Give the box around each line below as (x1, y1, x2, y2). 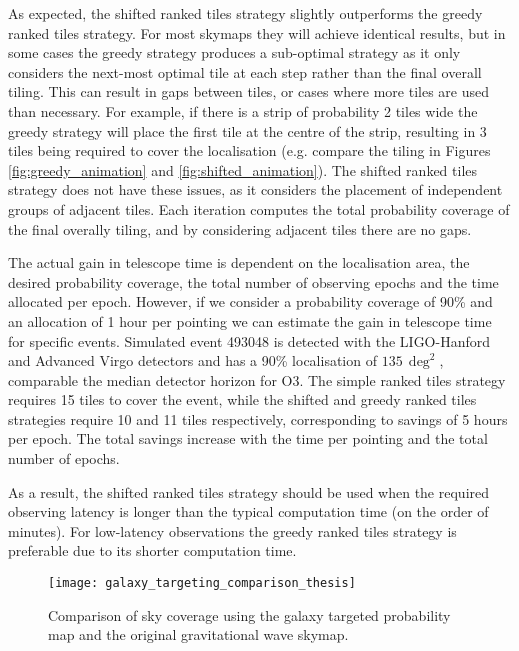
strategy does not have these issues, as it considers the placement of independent (8, 179, 503, 200)
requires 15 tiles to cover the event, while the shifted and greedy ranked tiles (8, 389, 477, 410)
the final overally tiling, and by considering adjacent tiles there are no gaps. (8, 218, 472, 239)
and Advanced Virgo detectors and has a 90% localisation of (8, 350, 377, 371)
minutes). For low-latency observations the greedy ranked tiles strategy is (8, 520, 457, 541)
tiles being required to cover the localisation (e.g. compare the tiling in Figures (8, 140, 491, 161)
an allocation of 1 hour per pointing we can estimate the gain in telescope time (8, 310, 492, 331)
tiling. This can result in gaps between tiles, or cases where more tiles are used (8, 81, 490, 102)
